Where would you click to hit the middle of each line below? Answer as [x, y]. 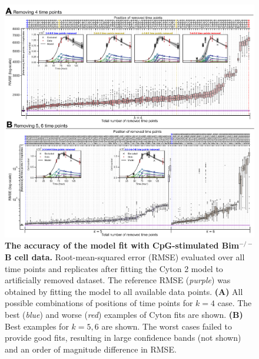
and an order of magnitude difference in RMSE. [91, 349]
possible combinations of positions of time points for [99, 303]
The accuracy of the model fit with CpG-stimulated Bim [122, 245]
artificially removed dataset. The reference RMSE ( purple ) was [118, 280]
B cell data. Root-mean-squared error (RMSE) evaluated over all [125, 257]
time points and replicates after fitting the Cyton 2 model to [114, 268]
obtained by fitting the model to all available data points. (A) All [124, 291]
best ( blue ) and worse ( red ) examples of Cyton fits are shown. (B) [124, 314]
